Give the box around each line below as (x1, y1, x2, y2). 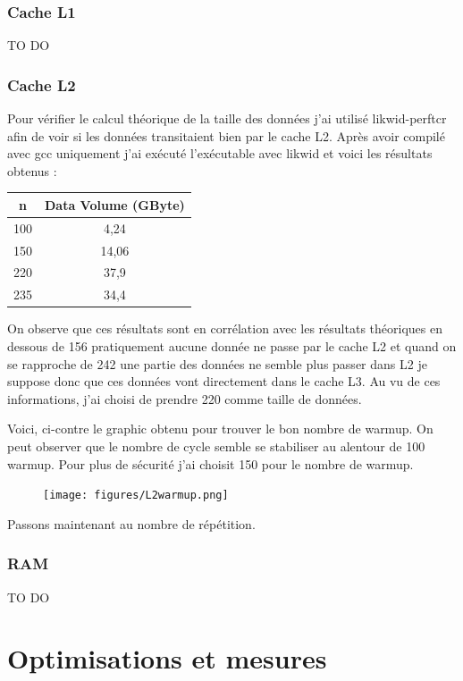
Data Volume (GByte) (45, 195, 185, 214)
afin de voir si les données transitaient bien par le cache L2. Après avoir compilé (7, 126, 445, 145)
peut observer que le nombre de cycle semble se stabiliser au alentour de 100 (7, 436, 425, 455)
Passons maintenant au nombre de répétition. (7, 514, 256, 533)
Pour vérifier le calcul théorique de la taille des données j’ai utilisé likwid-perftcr (7, 109, 447, 128)
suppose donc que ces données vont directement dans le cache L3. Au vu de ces (7, 372, 441, 391)
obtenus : (7, 161, 57, 180)
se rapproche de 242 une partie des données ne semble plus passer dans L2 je (7, 354, 427, 373)
